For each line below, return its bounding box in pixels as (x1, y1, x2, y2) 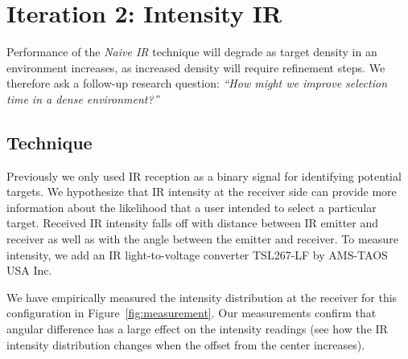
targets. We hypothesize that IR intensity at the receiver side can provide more (6, 183, 397, 200)
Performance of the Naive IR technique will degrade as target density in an (6, 43, 377, 60)
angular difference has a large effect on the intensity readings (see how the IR (6, 320, 388, 337)
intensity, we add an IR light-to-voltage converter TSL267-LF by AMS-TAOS (6, 246, 388, 263)
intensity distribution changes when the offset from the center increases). (6, 336, 365, 353)
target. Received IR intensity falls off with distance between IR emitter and (6, 214, 379, 231)
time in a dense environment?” (6, 90, 159, 107)
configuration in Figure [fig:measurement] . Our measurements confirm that (6, 304, 377, 321)
